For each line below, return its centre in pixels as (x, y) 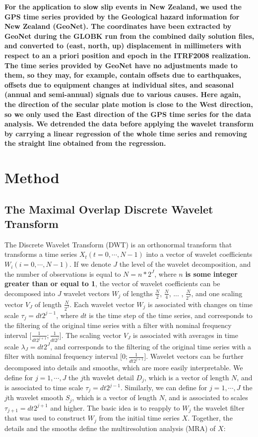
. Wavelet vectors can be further (195, 356)
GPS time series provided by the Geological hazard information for (122, 16)
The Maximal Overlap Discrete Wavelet (109, 209)
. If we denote (90, 264)
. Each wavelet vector (102, 304)
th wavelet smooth (35, 397)
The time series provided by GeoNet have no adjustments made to (121, 65)
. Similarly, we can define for (164, 387)
